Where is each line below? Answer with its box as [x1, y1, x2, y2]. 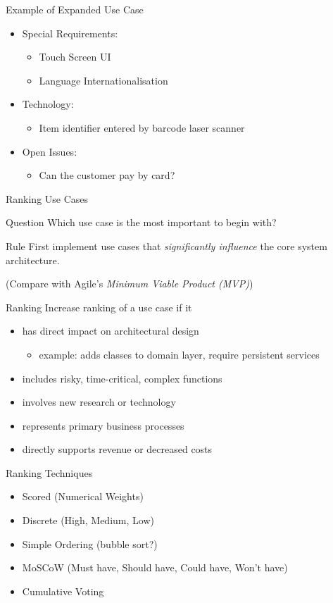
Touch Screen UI [39, 49, 111, 64]
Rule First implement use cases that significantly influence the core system [6, 238, 327, 253]
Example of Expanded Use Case [6, 2, 144, 16]
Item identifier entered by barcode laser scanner [39, 120, 245, 135]
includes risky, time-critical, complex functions [22, 371, 222, 385]
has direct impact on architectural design [22, 323, 199, 338]
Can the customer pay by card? [39, 168, 175, 182]
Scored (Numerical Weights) [22, 489, 144, 504]
